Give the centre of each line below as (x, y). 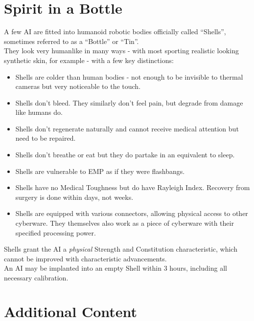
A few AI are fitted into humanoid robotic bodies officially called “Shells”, (115, 32)
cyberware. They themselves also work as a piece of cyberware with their (125, 223)
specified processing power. (56, 232)
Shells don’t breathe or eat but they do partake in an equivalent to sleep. (125, 155)
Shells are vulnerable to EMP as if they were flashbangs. (100, 171)
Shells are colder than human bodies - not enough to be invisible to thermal (129, 76)
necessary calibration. (36, 278)
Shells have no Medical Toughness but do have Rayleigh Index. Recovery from (133, 187)
